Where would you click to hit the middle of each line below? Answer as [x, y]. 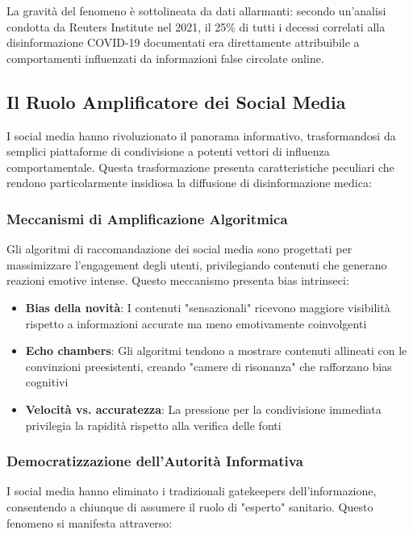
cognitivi [47, 382]
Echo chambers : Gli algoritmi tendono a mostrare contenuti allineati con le [216, 350]
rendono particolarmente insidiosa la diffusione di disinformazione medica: [189, 183]
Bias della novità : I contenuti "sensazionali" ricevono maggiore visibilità [208, 307]
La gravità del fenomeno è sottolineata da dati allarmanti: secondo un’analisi [196, 10]
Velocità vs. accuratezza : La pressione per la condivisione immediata [203, 409]
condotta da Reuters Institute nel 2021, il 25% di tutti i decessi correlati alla [196, 26]
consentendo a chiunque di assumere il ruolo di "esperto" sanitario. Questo [190, 506]
